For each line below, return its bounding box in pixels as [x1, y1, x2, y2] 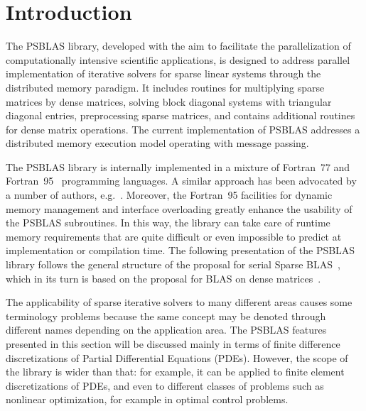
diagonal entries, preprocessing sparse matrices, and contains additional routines [6, 108, 355, 123]
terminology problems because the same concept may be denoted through [6, 308, 326, 323]
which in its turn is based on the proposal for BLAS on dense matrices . [6, 270, 321, 285]
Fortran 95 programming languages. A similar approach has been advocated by [6, 173, 357, 188]
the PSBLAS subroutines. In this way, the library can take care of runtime [6, 215, 330, 230]
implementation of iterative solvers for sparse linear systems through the [6, 66, 321, 81]
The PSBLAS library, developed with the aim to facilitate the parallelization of [6, 38, 351, 53]
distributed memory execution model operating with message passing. [6, 136, 309, 150]
